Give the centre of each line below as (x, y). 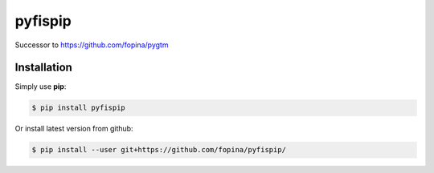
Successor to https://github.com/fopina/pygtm (92, 45)
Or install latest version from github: (74, 129)
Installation (43, 68)
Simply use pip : (41, 86)
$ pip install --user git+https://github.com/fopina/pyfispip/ (159, 150)
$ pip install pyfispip (79, 108)
